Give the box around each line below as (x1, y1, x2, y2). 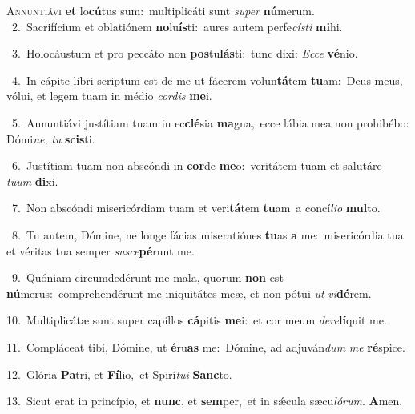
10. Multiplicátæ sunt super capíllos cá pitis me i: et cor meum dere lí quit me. (6, 312, 387, 328)
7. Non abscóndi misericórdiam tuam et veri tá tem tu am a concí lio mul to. (11, 199, 381, 216)
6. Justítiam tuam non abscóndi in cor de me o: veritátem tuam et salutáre (11, 157, 382, 174)
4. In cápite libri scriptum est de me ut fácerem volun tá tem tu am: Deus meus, (11, 71, 403, 88)
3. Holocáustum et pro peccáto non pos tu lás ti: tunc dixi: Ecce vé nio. (11, 45, 358, 62)
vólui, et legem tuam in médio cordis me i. (6, 87, 212, 104)
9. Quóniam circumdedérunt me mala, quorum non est (11, 269, 284, 286)
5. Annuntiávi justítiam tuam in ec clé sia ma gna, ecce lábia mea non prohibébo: (11, 114, 409, 131)
